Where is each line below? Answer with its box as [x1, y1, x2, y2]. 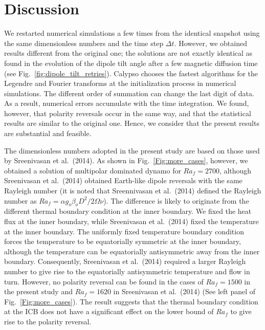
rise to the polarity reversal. [4, 316, 92, 326]
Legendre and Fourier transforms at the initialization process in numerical [4, 78, 236, 89]
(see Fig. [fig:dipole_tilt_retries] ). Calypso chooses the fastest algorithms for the [4, 68, 258, 78]
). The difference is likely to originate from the [103, 195, 249, 206]
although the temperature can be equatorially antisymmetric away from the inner [4, 246, 260, 256]
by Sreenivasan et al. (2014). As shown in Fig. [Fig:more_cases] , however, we [4, 155, 248, 166]
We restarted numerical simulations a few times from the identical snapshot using [4, 28, 260, 38]
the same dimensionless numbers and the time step [4, 37, 164, 48]
